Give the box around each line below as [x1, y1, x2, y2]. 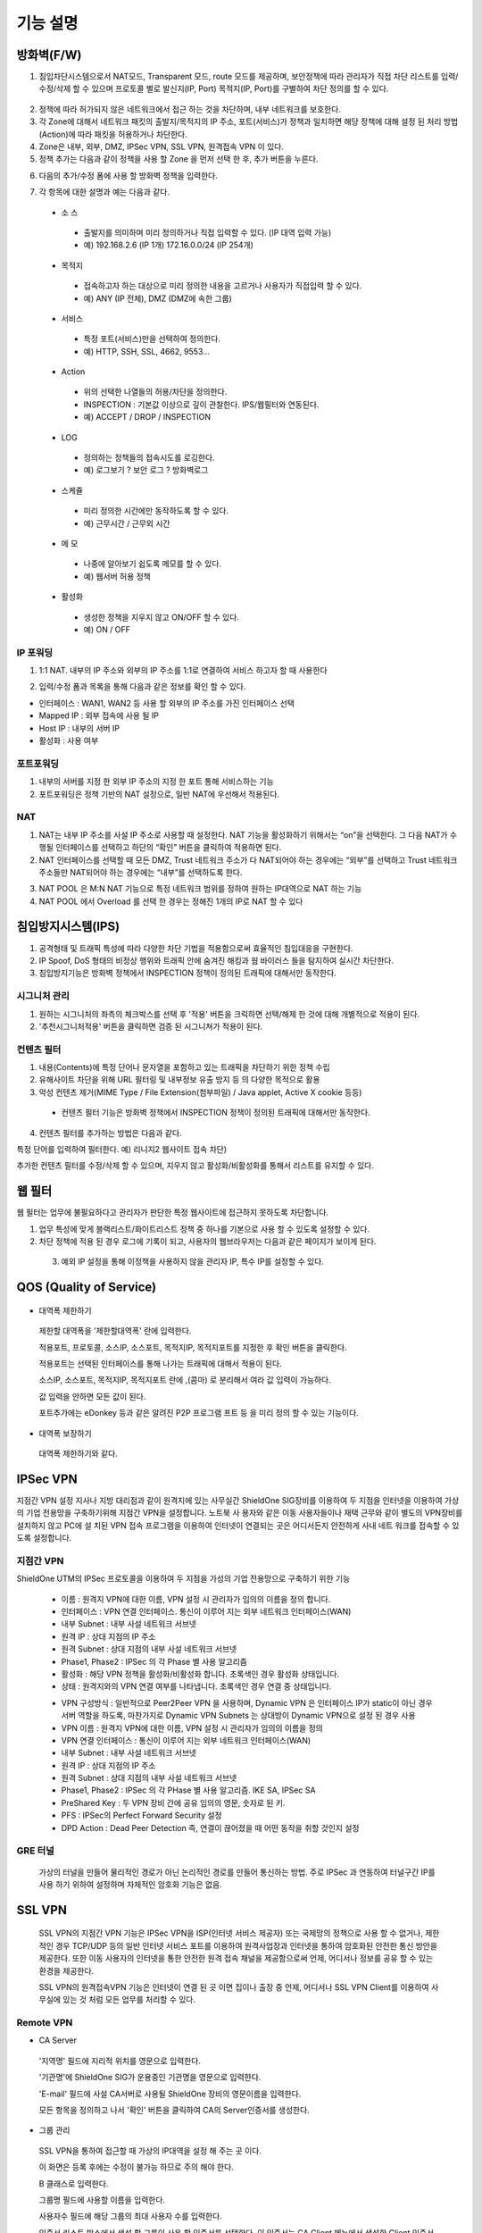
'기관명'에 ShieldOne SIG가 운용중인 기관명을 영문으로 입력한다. [38, 2072, 262, 2083]
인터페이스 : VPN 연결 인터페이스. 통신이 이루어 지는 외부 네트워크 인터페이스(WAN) [61, 1606, 352, 1617]
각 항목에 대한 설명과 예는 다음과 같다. [38, 187, 170, 197]
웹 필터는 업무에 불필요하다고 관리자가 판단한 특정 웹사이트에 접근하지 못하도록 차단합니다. [16, 1207, 329, 1218]
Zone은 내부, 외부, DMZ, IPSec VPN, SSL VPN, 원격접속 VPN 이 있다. [38, 141, 285, 152]
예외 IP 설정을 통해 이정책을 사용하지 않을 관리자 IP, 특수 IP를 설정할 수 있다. [61, 1256, 325, 1267]
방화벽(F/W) [16, 47, 82, 63]
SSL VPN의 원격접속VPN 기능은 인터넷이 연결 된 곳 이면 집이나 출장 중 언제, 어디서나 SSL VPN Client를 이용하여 [38, 1981, 429, 1992]
